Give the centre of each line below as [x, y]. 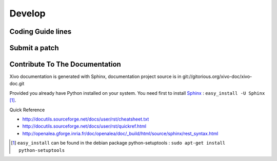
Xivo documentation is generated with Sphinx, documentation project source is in [95, 76]
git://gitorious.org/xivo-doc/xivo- [217, 76]
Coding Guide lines [41, 32]
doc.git [17, 84]
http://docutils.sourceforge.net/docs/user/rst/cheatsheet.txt [86, 119]
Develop [27, 13]
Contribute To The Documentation [65, 64]
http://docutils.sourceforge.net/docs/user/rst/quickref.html [84, 126]
